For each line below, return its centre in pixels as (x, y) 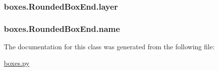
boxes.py (17, 63)
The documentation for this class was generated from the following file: (109, 47)
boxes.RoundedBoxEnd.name (62, 28)
